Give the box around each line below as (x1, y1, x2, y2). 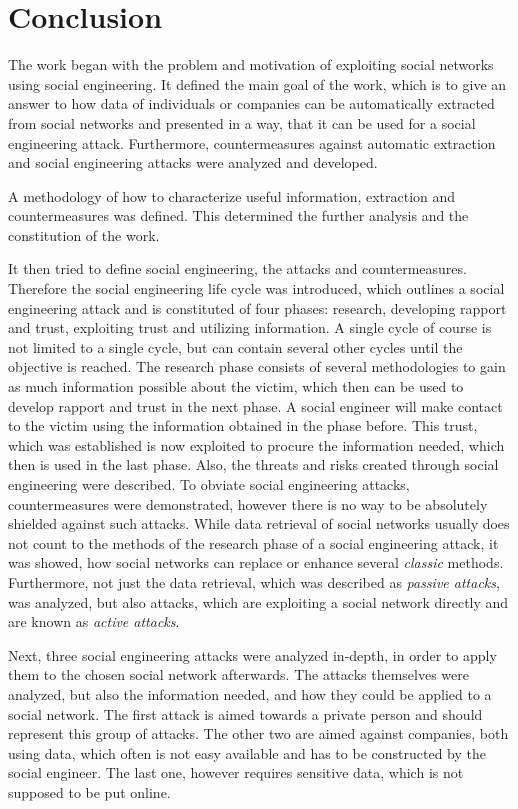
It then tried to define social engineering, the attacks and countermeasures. (8, 258, 467, 279)
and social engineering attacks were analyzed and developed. (8, 152, 378, 173)
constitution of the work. (8, 224, 160, 245)
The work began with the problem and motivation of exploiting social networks (8, 54, 494, 75)
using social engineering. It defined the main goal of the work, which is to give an (8, 73, 507, 94)
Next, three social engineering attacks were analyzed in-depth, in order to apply (8, 644, 497, 665)
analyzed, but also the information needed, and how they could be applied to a (8, 683, 492, 704)
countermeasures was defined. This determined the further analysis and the (8, 205, 469, 226)
